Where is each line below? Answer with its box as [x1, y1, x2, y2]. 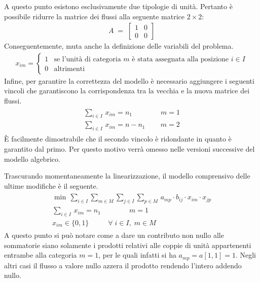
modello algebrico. [4, 153, 60, 164]
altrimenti [54, 65, 85, 73]
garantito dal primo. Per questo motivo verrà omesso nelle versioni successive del [4, 143, 255, 154]
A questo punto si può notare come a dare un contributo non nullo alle [4, 230, 224, 240]
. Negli [235, 250, 256, 260]
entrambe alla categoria [4, 250, 77, 260]
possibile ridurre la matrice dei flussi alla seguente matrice [4, 11, 185, 21]
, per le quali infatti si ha [98, 250, 176, 260]
